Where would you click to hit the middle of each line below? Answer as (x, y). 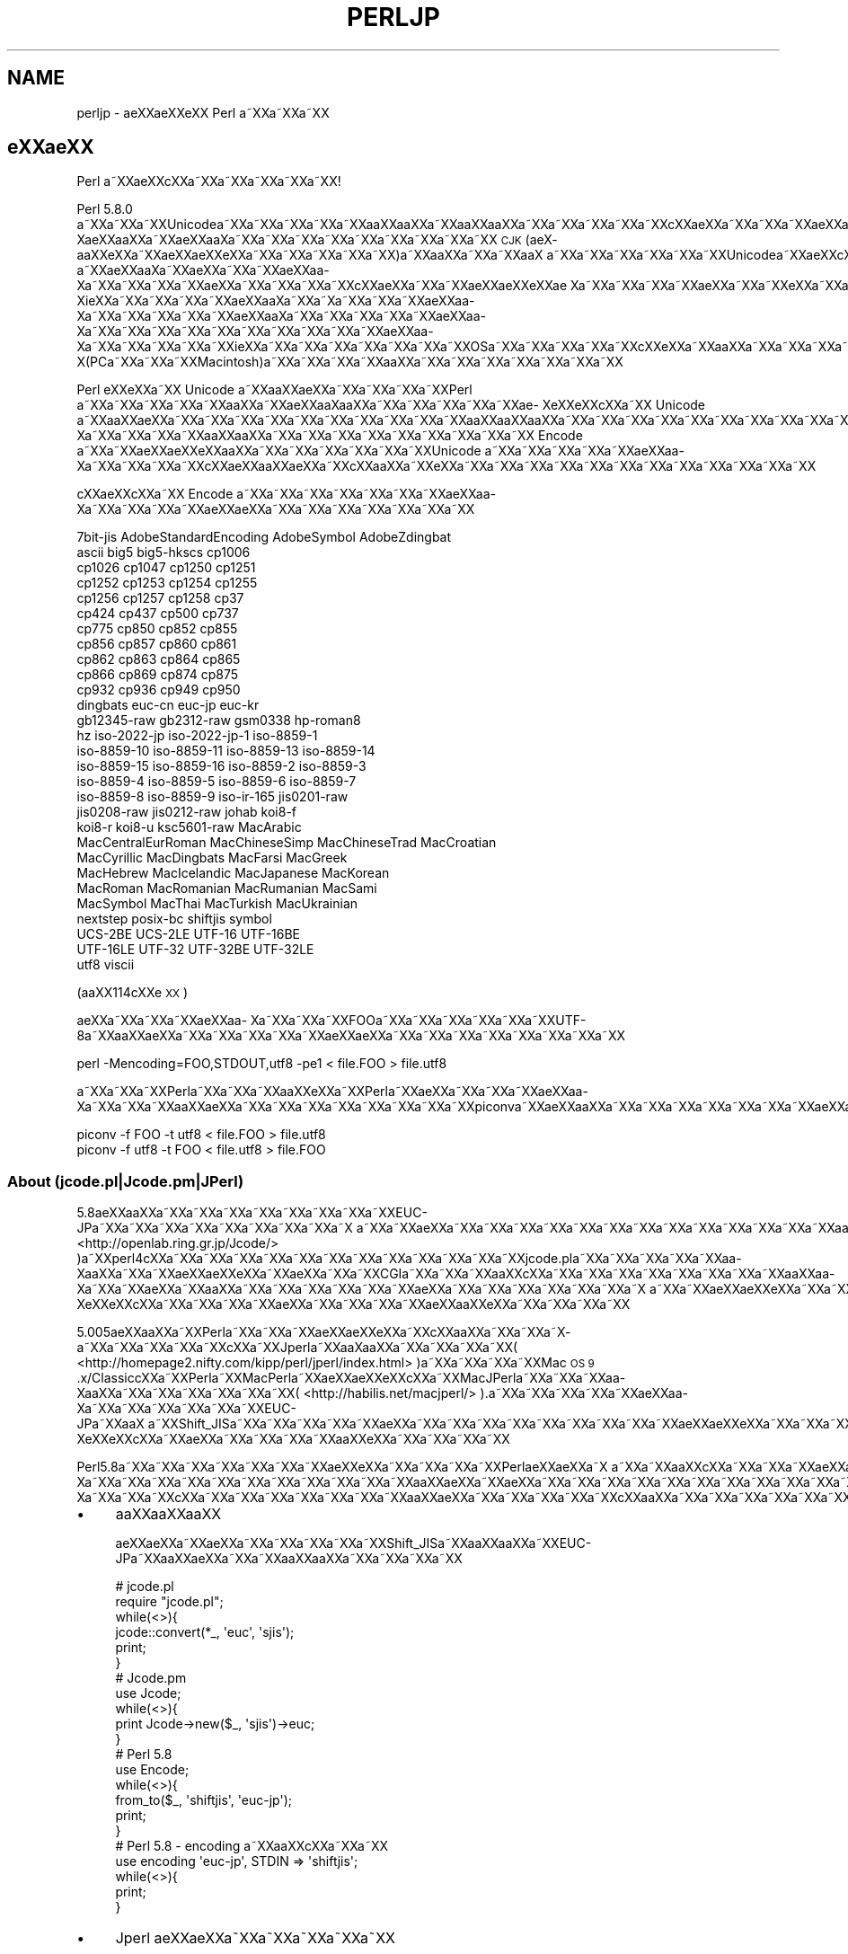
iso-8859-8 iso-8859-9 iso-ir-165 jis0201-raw (212, 797)
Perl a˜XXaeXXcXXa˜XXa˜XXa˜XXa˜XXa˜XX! (209, 181)
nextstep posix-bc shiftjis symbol (174, 919)
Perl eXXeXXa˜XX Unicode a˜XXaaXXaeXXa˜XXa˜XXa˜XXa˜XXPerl (274, 390)
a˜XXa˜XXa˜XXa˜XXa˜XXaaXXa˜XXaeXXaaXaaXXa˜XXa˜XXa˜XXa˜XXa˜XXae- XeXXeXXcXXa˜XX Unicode (391, 405)
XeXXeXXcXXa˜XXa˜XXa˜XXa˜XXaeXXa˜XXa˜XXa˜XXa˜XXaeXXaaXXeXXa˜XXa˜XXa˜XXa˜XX (353, 1304)
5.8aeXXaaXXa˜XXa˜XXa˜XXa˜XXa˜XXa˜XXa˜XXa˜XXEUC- (252, 1213)
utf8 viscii (106, 965)
